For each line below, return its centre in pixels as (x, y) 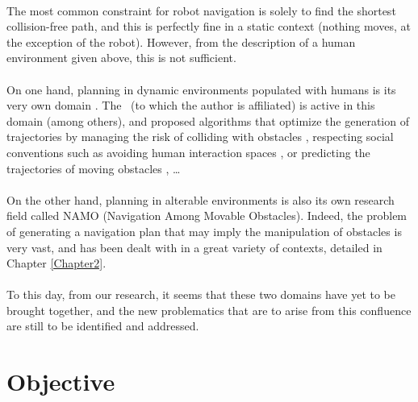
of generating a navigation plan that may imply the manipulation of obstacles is (204, 231)
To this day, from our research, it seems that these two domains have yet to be (201, 294)
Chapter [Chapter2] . (56, 263)
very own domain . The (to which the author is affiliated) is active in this (191, 105)
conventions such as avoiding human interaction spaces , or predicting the (188, 152)
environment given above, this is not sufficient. (121, 58)
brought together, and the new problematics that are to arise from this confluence (209, 310)
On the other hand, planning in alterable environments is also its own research (201, 199)
